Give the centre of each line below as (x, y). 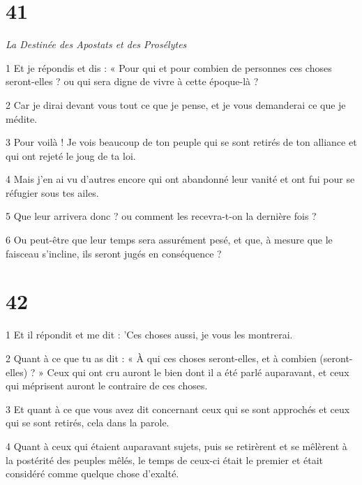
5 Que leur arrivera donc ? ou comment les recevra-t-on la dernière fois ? (161, 216)
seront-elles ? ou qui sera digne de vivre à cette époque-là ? (132, 81)
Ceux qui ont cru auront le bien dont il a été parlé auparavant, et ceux (198, 372)
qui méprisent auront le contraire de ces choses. (107, 386)
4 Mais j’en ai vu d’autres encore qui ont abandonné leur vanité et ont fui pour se (180, 179)
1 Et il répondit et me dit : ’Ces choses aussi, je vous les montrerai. (149, 335)
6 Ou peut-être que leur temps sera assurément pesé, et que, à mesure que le (169, 240)
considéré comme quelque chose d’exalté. (92, 473)
